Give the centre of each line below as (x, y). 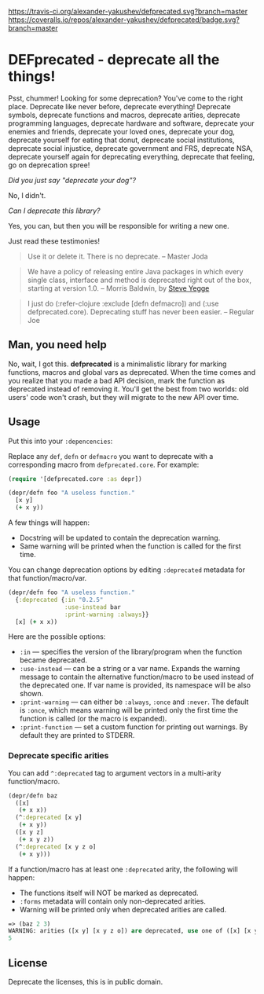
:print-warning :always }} (106, 614)
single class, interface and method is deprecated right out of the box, (139, 280)
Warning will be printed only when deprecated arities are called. (123, 909)
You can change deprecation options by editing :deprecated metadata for (127, 570)
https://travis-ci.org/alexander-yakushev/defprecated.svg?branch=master (128, 11)
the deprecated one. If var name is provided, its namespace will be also (135, 685)
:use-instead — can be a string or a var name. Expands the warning (130, 669)
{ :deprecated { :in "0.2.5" (59, 600)
